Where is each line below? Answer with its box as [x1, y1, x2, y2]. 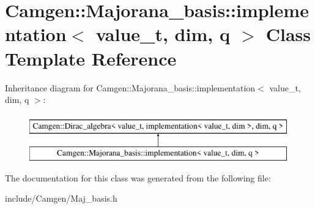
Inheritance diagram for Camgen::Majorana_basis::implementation [5, 81, 256, 94]
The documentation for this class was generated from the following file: [5, 171, 271, 184]
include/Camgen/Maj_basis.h [5, 192, 117, 205]
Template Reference [5, 45, 177, 70]
